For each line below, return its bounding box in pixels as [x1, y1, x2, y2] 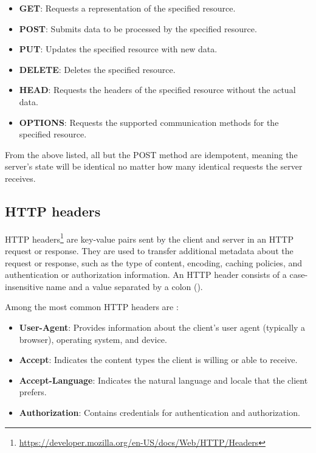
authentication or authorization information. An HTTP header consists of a [5, 268, 287, 281]
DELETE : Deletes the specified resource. [19, 63, 176, 75]
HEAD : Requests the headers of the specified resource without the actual [19, 83, 296, 96]
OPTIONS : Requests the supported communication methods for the [19, 116, 279, 128]
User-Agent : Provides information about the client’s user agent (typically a [19, 320, 306, 333]
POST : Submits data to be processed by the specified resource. [19, 22, 257, 35]
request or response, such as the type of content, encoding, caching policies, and [5, 256, 303, 269]
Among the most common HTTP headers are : [5, 300, 179, 313]
